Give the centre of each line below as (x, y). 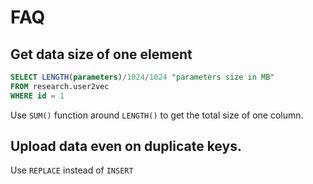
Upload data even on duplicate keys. (126, 146)
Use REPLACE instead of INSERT (72, 170)
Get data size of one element (101, 54)
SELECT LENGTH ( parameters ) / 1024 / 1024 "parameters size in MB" (142, 77)
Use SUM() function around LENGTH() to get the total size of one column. (157, 115)
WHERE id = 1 (37, 96)
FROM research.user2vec (60, 86)
